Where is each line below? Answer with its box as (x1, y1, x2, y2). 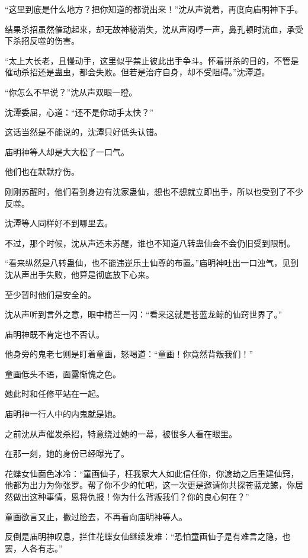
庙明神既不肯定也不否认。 (5, 328, 104, 340)
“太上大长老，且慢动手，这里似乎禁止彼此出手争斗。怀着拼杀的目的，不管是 (5, 54, 299, 66)
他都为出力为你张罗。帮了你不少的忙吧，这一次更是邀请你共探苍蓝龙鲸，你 (5, 479, 295, 491)
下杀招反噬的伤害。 (5, 34, 79, 47)
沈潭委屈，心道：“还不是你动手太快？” (5, 105, 154, 118)
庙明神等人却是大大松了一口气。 (5, 145, 129, 158)
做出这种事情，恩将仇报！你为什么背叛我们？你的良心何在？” (12, 490, 249, 503)
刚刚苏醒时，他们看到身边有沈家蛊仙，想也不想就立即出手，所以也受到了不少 (5, 185, 303, 197)
